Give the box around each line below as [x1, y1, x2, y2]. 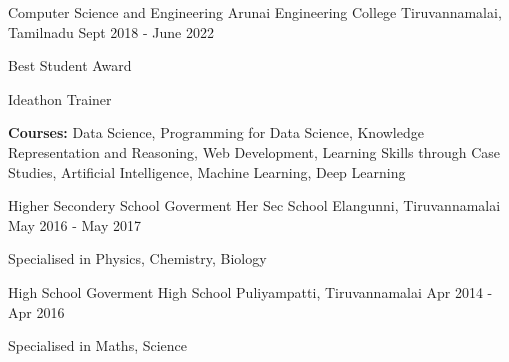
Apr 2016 [8, 301, 65, 322]
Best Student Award [8, 55, 132, 76]
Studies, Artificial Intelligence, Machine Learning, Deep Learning [8, 161, 406, 182]
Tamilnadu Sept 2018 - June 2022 [8, 21, 214, 42]
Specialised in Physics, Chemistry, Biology [8, 248, 267, 269]
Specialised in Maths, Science [8, 335, 188, 356]
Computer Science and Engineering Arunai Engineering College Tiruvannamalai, [8, 2, 502, 22]
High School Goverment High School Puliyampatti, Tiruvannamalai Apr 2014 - [8, 281, 493, 302]
